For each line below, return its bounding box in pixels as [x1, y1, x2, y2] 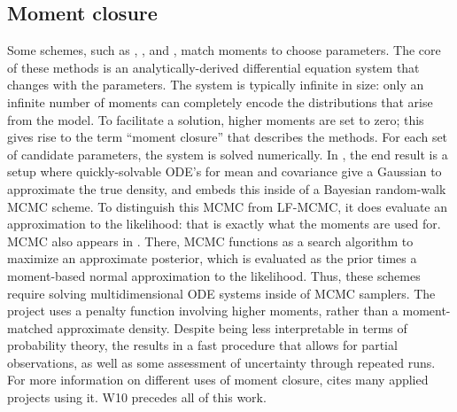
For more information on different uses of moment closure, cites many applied [7, 370, 429, 389]
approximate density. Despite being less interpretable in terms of [57, 318, 407, 337]
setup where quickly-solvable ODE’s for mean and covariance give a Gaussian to [7, 162, 442, 181]
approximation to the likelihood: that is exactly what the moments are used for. [7, 214, 441, 233]
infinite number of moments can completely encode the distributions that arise [7, 92, 433, 111]
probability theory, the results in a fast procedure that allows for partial [7, 336, 398, 354]
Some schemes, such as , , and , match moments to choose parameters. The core [7, 41, 441, 59]
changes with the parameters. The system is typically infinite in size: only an [7, 75, 424, 94]
